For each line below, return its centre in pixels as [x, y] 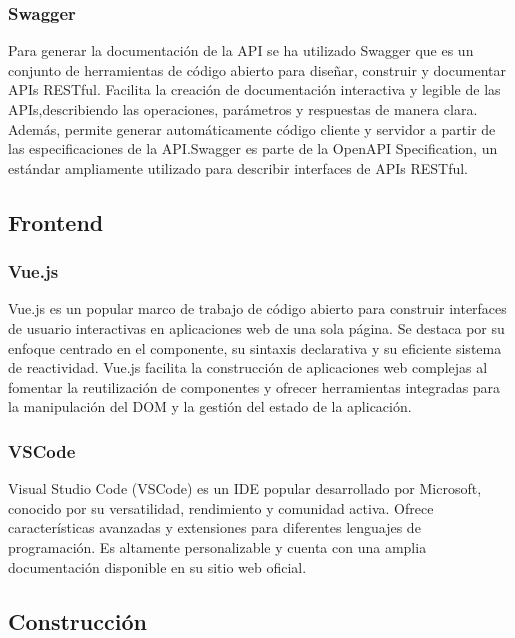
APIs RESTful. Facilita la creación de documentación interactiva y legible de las [254, 89]
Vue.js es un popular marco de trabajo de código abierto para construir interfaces [257, 308]
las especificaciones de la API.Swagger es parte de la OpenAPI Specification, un [253, 148]
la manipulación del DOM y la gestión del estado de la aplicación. [210, 406]
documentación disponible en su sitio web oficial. [157, 566]
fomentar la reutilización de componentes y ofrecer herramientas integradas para [254, 386]
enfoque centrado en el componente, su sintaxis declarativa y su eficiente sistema [255, 347]
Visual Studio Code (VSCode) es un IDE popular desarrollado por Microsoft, [245, 488]
